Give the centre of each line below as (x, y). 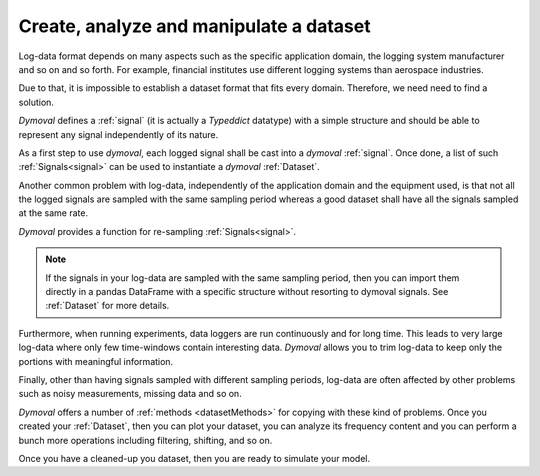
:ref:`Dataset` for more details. (107, 306)
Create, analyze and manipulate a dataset (194, 26)
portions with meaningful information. (96, 361)
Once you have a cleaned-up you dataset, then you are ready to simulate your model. (194, 458)
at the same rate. (53, 213)
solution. (36, 102)
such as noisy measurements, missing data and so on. (130, 394)
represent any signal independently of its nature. (118, 134)
